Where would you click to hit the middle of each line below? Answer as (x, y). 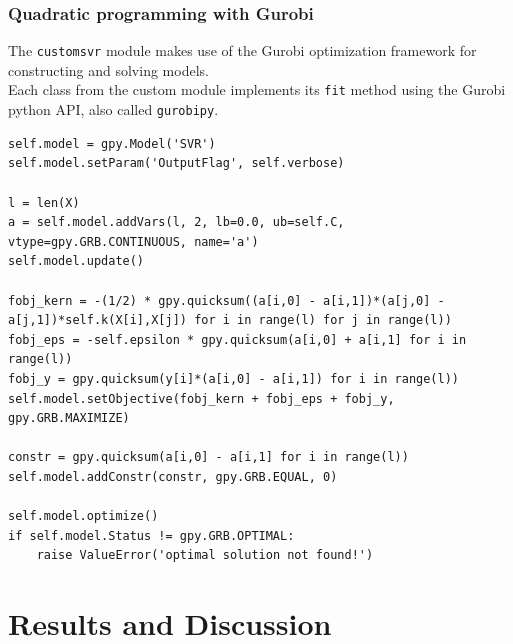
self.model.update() (76, 261)
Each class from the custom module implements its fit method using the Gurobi (257, 89)
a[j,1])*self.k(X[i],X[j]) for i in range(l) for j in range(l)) (230, 320)
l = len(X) (44, 202)
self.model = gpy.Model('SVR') (112, 143)
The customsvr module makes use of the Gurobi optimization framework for (242, 50)
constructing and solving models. (108, 69)
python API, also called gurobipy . (113, 109)
